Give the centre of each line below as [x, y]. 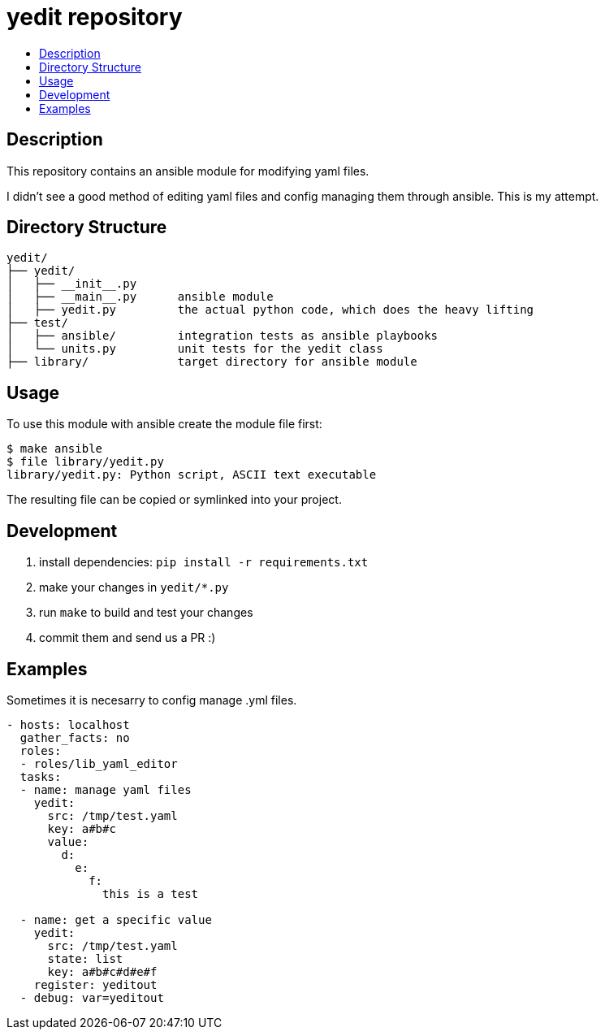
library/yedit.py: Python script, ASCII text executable [192, 475]
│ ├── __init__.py [72, 284]
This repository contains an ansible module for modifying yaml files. [188, 171]
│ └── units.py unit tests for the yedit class [195, 349]
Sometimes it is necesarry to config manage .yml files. [152, 700]
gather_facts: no [75, 737]
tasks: [41, 776]
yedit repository [95, 17]
